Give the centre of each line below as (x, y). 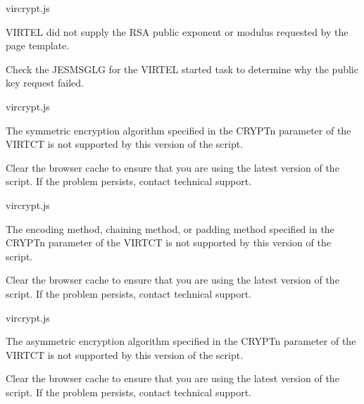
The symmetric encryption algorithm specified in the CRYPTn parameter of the (178, 130)
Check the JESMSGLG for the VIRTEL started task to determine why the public (182, 69)
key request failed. (45, 83)
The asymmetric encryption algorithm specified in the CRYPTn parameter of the (181, 341)
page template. (38, 45)
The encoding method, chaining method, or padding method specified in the (170, 228)
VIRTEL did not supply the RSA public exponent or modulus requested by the (177, 31)
